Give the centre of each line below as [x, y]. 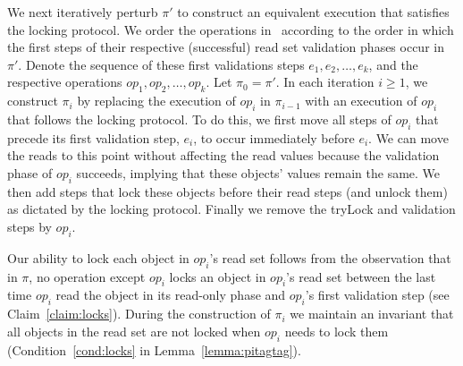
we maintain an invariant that [372, 314]
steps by [29, 226]
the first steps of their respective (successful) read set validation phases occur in [226, 47]
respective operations [65, 82]
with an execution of [361, 101]
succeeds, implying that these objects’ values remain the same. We [258, 172]
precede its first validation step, [93, 137]
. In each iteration [325, 82]
